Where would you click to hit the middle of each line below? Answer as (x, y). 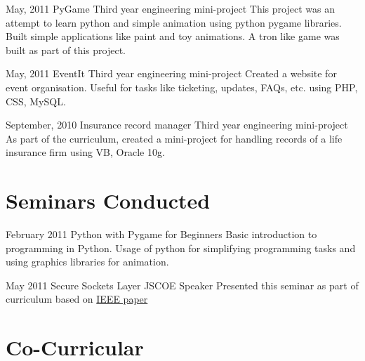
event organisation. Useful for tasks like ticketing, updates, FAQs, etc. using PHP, (182, 87)
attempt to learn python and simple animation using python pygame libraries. (174, 22)
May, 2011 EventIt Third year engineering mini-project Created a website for (171, 73)
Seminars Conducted (108, 201)
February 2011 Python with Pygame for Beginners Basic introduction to (161, 234)
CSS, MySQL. (36, 101)
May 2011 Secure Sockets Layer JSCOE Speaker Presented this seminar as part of (182, 285)
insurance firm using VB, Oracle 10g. (85, 152)
